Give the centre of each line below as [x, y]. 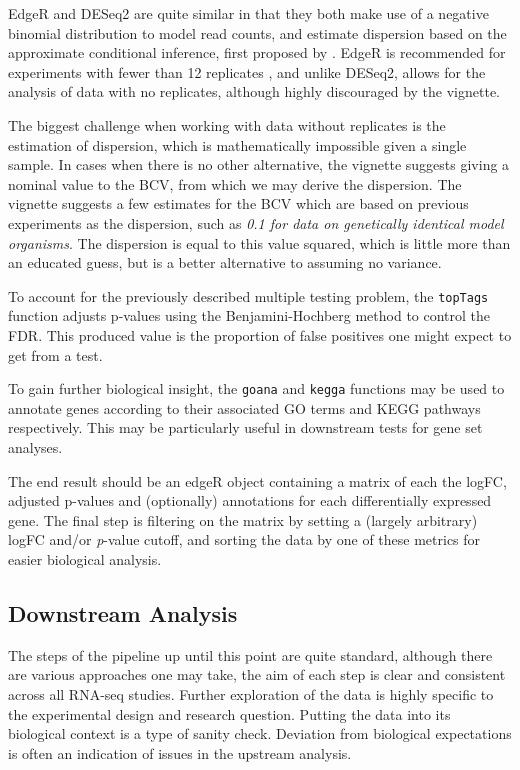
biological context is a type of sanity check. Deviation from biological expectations [260, 733]
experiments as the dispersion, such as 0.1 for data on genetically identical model [256, 222]
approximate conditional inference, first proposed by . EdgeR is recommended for [257, 52]
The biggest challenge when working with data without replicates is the [227, 124]
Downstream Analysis [123, 612]
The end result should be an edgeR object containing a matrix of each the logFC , [257, 480]
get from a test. [55, 354]
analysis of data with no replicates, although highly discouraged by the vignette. [254, 91]
